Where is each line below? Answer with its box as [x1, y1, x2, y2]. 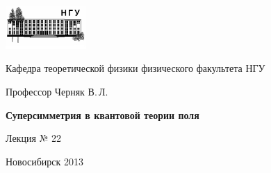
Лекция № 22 [6, 131, 61, 145]
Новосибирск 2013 [6, 154, 83, 168]
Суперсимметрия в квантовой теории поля [6, 107, 199, 122]
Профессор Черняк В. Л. [6, 84, 108, 99]
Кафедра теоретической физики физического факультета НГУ [6, 61, 265, 75]
